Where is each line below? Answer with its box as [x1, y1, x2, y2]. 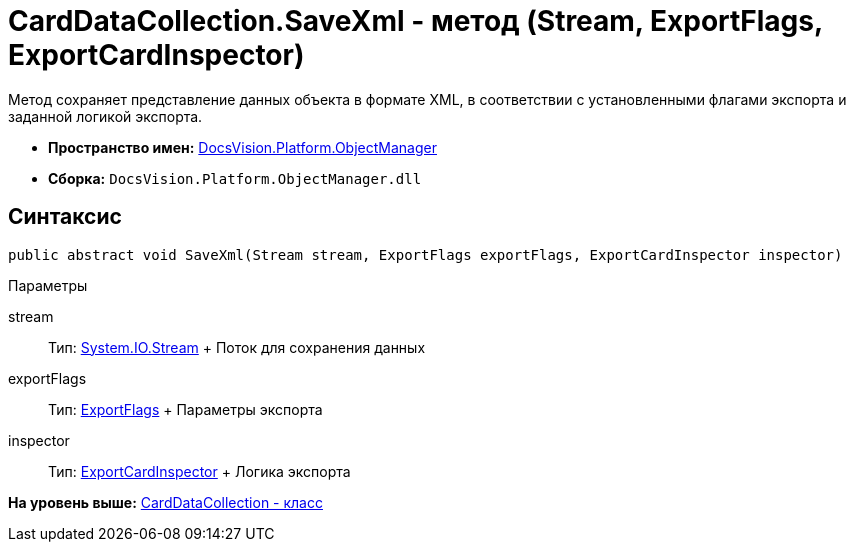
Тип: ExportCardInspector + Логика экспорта [48, 462, 351, 480]
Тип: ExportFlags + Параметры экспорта [48, 400, 323, 418]
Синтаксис [8, 204, 122, 230]
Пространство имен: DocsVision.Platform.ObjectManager [48, 138, 437, 156]
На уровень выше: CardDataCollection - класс [8, 493, 323, 511]
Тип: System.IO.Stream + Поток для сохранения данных [48, 338, 426, 356]
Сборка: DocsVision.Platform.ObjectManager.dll [48, 169, 422, 187]
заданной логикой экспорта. [8, 107, 203, 125]
